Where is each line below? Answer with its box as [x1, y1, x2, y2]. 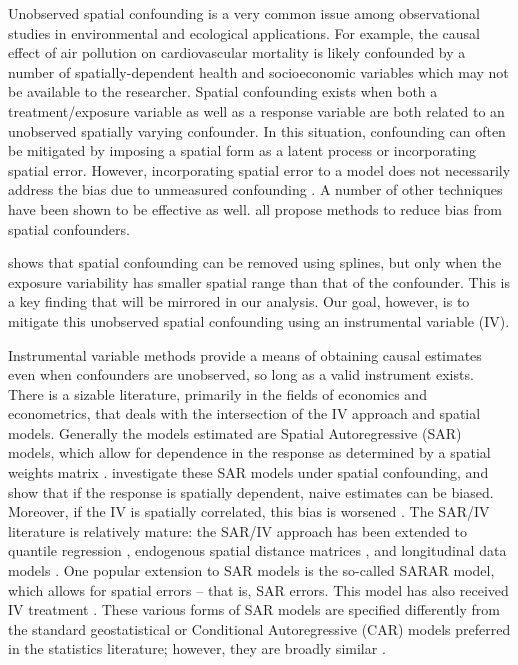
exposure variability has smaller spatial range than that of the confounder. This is [8, 271, 510, 292]
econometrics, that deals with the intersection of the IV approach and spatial [8, 403, 481, 424]
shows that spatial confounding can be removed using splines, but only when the [8, 252, 502, 273]
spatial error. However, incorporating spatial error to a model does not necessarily [8, 159, 511, 180]
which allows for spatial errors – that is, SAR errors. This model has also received [8, 579, 509, 600]
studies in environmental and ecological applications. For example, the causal [8, 22, 480, 43]
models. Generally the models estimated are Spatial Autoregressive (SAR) [8, 422, 462, 443]
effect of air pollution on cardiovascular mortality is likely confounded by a [8, 42, 466, 63]
